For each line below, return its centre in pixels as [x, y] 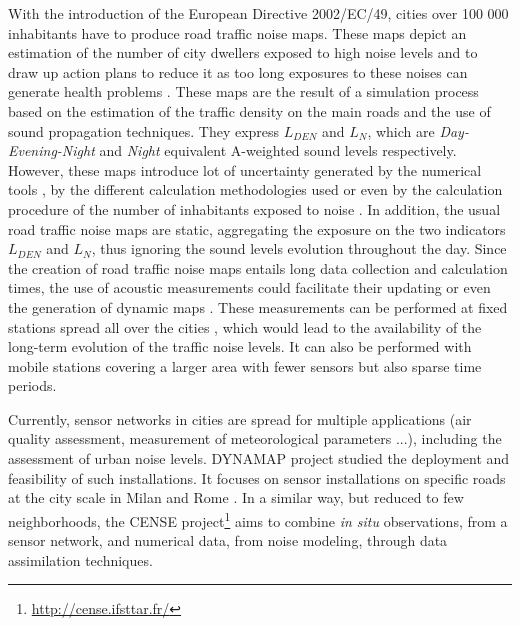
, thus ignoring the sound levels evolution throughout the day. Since [299, 248]
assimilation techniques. [80, 559]
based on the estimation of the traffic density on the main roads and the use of [249, 110]
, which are [401, 130]
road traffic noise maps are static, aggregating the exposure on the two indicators [257, 228]
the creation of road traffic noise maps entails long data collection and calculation [258, 267]
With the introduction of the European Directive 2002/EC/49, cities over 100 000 [258, 13]
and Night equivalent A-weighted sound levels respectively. [278, 150]
